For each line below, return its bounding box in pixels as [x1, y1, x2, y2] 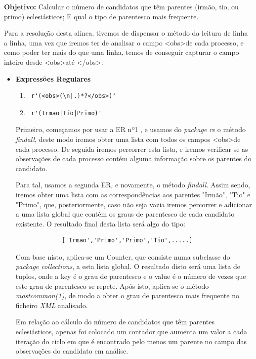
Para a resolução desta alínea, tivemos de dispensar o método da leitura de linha [4, 28, 248, 38]
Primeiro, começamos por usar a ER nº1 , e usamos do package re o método [15, 124, 246, 135]
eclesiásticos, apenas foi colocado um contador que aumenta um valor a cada [15, 326, 247, 337]
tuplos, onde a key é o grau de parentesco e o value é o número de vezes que [15, 271, 246, 281]
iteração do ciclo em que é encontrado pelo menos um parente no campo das [15, 336, 247, 346]
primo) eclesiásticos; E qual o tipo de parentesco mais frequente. [4, 11, 199, 21]
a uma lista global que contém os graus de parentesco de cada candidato [15, 209, 235, 219]
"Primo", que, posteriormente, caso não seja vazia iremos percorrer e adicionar [15, 199, 252, 209]
